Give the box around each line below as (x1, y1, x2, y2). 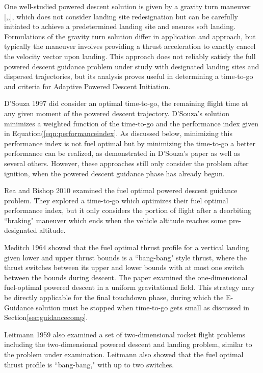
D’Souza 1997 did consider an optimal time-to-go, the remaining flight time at (4, 98, 248, 109)
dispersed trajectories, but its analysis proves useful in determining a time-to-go (4, 71, 253, 82)
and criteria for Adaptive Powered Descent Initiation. (4, 81, 171, 91)
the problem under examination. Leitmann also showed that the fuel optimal (4, 349, 244, 359)
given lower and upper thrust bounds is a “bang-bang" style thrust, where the (4, 252, 247, 262)
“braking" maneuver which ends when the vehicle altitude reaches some (4, 215, 227, 225)
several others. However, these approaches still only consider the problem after (4, 157, 249, 168)
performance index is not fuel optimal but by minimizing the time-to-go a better (4, 138, 255, 148)
